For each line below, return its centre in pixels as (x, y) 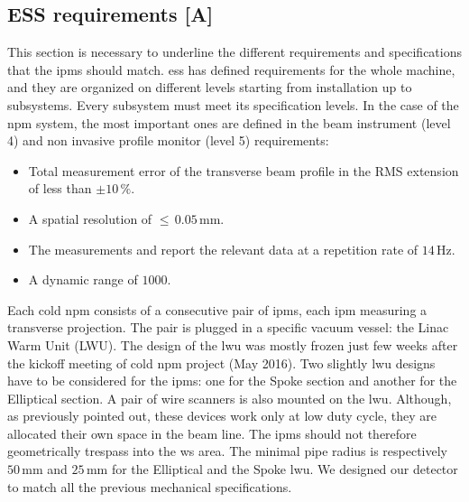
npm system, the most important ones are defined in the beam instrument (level (229, 122)
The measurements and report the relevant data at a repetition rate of (223, 249)
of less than (60, 188)
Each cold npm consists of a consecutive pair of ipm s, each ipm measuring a (217, 309)
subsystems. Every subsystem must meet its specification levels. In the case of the (233, 104)
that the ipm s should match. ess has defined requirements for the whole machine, (231, 69)
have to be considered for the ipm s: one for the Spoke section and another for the (232, 381)
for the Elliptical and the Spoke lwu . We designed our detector (285, 469)
